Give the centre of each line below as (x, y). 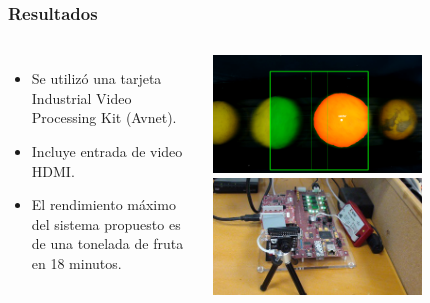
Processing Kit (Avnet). (104, 117)
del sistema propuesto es (106, 223)
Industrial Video (81, 97)
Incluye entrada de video (107, 151)
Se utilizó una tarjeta (96, 78)
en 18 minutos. (76, 262)
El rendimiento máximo (103, 204)
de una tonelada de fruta (107, 243)
